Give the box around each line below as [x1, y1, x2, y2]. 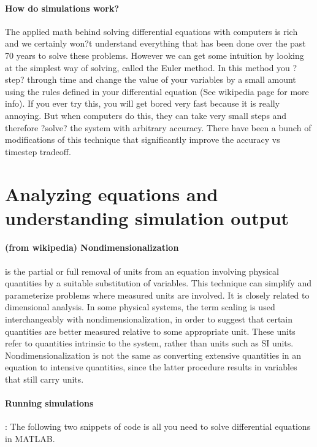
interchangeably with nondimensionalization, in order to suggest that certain [5, 313, 293, 326]
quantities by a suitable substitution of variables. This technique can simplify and [5, 277, 311, 289]
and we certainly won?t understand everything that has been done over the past [5, 37, 306, 50]
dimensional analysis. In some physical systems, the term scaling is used [5, 300, 275, 313]
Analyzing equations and [5, 181, 218, 206]
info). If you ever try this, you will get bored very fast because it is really [5, 97, 280, 110]
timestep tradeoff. [5, 145, 71, 158]
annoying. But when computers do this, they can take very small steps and [5, 109, 287, 121]
